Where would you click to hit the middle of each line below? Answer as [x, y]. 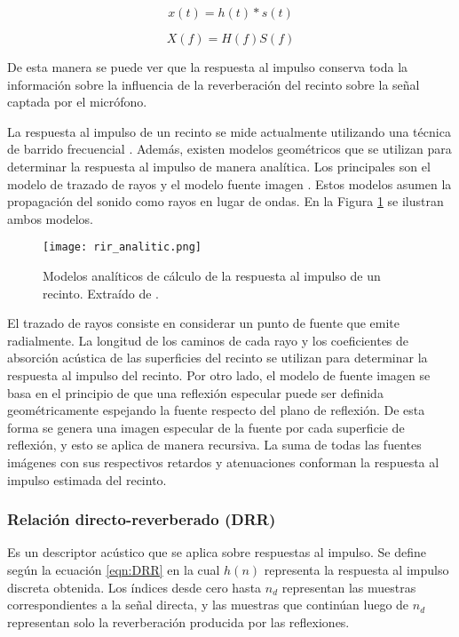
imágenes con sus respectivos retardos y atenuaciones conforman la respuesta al [223, 462]
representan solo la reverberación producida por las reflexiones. [178, 621]
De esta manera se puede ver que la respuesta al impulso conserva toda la [208, 67]
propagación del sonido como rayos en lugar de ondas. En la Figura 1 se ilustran [226, 201]
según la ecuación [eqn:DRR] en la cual [114, 569]
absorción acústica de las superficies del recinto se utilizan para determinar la [218, 358]
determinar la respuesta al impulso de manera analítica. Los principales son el [219, 166]
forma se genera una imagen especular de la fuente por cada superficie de [206, 427]
